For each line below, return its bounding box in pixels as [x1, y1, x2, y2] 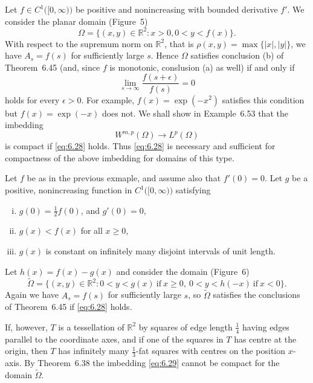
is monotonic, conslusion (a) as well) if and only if [109, 60, 295, 73]
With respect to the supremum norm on [5, 37, 153, 50]
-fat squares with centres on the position [136, 344, 286, 357]
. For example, [81, 93, 135, 106]
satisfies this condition [222, 93, 305, 106]
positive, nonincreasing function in [5, 184, 132, 196]
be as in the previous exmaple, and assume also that [27, 172, 221, 184]
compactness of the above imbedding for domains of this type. [5, 151, 234, 164]
